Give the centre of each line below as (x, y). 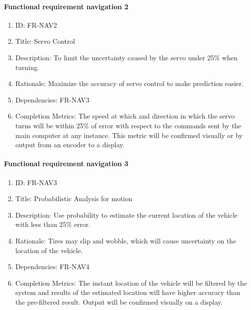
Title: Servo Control (45, 41)
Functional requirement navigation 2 (66, 6)
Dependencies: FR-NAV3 (52, 99)
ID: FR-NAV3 (36, 182)
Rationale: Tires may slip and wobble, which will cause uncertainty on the (126, 240)
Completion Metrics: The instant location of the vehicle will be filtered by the (131, 283)
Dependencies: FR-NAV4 (52, 267)
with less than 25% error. (53, 224)
